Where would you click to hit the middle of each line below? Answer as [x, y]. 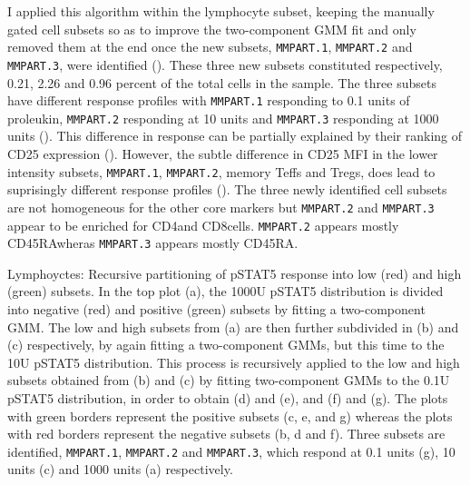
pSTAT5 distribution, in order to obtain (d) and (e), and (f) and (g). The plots [228, 397]
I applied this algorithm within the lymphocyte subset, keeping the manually [221, 11]
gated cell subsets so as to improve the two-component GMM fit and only [212, 29]
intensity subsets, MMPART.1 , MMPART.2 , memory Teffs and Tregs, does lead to [221, 171]
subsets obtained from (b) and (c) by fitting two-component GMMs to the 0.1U [229, 380]
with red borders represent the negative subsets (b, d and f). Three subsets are [226, 434]
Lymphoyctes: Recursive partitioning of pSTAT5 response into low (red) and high [235, 273]
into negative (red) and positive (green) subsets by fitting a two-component [216, 309]
